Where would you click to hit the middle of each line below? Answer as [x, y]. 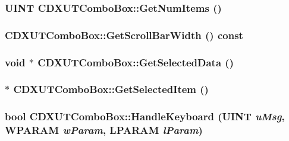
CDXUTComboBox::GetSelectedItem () [111, 89]
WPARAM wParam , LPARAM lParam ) [104, 130]
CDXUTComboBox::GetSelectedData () [136, 62]
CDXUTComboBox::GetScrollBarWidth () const [124, 35]
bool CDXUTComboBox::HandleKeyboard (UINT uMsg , [145, 116]
